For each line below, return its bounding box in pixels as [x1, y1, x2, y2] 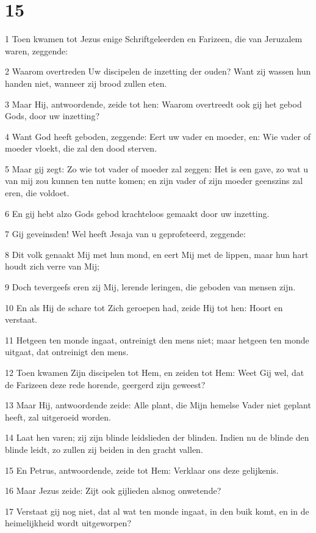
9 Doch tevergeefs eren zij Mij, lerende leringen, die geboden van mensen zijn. [5, 281, 296, 293]
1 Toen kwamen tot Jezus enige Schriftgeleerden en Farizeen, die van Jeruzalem [5, 32, 303, 45]
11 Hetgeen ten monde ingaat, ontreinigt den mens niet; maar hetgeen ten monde [5, 333, 309, 346]
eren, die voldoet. [5, 186, 70, 199]
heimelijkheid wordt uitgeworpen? [5, 516, 131, 529]
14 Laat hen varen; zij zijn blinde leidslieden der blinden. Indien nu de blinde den [5, 431, 309, 444]
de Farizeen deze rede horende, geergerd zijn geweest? [5, 378, 206, 391]
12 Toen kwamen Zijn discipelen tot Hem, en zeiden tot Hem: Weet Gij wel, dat [5, 366, 304, 378]
